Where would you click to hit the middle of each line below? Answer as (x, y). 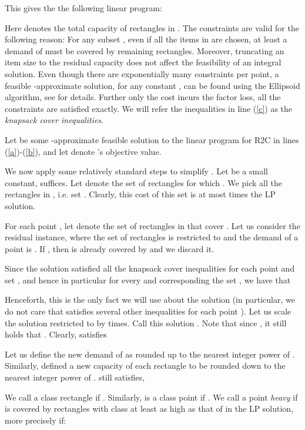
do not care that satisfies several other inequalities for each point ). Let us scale (148, 311)
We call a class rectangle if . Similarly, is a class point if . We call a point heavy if (151, 397)
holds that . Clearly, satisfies (56, 334)
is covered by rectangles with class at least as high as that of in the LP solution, (149, 408)
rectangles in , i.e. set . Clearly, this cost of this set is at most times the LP (140, 194)
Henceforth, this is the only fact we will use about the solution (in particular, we (150, 300)
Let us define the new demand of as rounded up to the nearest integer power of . (150, 354)
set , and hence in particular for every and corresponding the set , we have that (148, 279)
